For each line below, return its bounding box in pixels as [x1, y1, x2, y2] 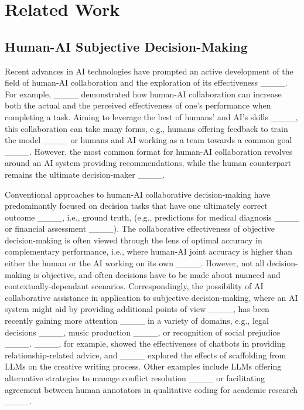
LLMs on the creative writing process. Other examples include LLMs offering [5, 360, 282, 372]
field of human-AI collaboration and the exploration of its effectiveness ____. [5, 76, 288, 89]
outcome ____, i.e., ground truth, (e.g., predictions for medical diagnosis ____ [5, 211, 299, 223]
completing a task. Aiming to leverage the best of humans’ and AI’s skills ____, [5, 110, 298, 123]
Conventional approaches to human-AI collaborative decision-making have [5, 188, 271, 200]
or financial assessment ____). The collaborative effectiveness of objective [5, 222, 275, 235]
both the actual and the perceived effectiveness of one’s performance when [5, 99, 271, 111]
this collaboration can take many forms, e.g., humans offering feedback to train [5, 122, 288, 134]
